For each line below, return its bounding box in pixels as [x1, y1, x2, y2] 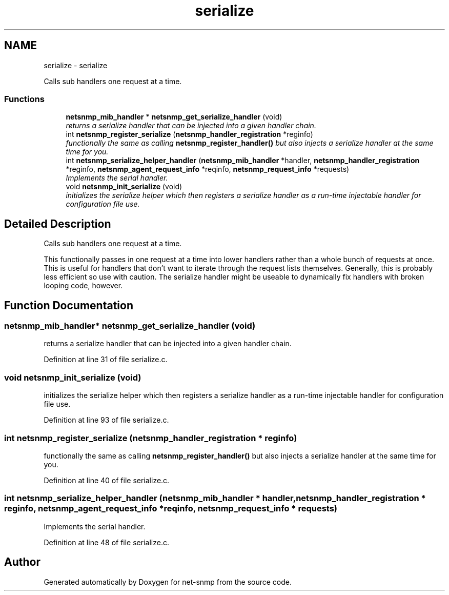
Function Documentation [4, 299, 133, 312]
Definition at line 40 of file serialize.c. [44, 475, 170, 485]
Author [4, 556, 40, 569]
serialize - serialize [44, 61, 108, 70]
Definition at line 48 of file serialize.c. [44, 538, 169, 547]
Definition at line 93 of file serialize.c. [44, 415, 169, 425]
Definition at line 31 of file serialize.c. [44, 355, 168, 364]
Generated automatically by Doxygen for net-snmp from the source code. [44, 577, 292, 586]
